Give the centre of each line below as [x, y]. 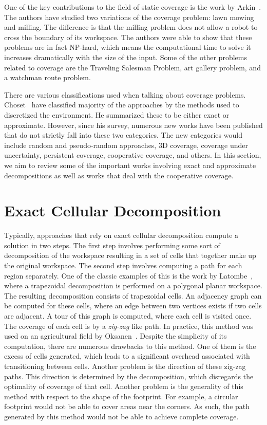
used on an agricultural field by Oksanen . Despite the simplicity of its [116, 336]
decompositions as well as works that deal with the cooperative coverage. [119, 175]
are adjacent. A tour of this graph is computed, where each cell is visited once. [128, 315]
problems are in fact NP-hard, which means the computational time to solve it [128, 47]
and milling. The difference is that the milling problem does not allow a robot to [131, 27]
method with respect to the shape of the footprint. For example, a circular [121, 396]
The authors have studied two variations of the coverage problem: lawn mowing [129, 17]
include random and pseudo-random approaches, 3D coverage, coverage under [126, 145]
